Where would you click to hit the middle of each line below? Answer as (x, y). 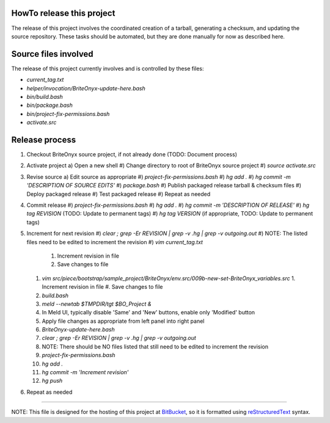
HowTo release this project (63, 13)
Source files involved (53, 54)
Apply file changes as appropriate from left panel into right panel (123, 321)
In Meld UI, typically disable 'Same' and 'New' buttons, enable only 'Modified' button (148, 313)
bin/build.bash (45, 96)
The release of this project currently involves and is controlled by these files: (108, 68)
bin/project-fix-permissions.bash (68, 114)
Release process (44, 139)
